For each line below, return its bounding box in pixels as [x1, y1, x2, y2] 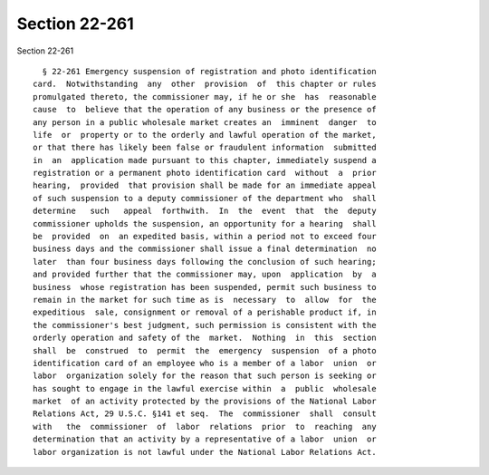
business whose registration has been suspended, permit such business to [33, 282, 377, 292]
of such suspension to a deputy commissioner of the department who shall [33, 193, 377, 203]
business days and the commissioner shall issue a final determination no [33, 244, 377, 254]
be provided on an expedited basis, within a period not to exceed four [33, 231, 377, 242]
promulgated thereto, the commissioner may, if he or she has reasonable [33, 92, 377, 102]
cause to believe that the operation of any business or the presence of [33, 104, 377, 115]
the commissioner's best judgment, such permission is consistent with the [33, 320, 377, 330]
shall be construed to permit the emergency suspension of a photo [33, 345, 377, 355]
